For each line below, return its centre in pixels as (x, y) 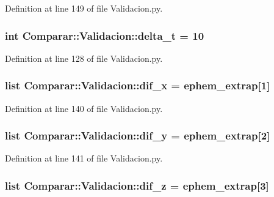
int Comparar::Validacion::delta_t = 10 (105, 35)
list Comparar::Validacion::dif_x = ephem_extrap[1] (138, 85)
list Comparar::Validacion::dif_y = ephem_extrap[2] (138, 136)
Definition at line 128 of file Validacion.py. (84, 58)
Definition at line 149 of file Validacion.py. (84, 8)
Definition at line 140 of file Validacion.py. (84, 108)
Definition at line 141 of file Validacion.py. (84, 158)
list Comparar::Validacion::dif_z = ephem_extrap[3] (137, 185)
